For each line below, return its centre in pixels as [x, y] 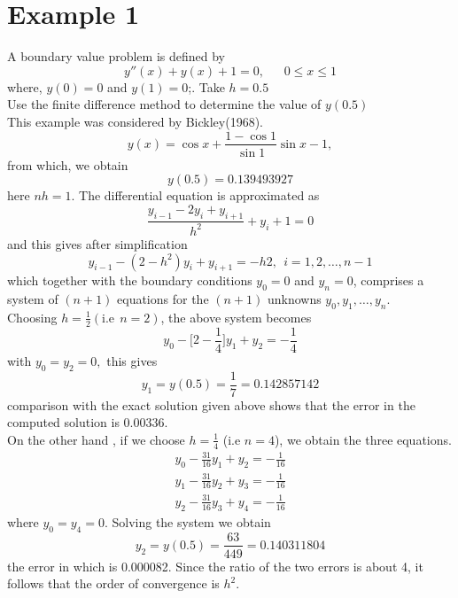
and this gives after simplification [97, 243]
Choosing [32, 317]
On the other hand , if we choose [96, 439]
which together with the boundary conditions [130, 280]
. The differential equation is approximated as [195, 195]
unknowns [294, 299]
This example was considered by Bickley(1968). [135, 121]
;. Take [206, 86]
